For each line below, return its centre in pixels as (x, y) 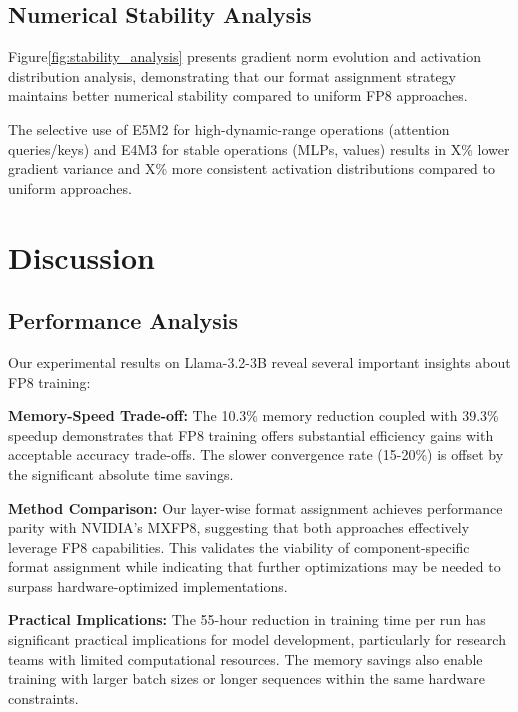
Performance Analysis (123, 320)
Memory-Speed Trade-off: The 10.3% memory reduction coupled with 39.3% (253, 415)
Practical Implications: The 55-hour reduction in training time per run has (247, 619)
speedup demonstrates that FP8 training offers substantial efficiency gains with (251, 434)
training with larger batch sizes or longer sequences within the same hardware (247, 678)
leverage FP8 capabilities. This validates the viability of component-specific (239, 546)
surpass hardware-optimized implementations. (148, 585)
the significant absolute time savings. (121, 473)
